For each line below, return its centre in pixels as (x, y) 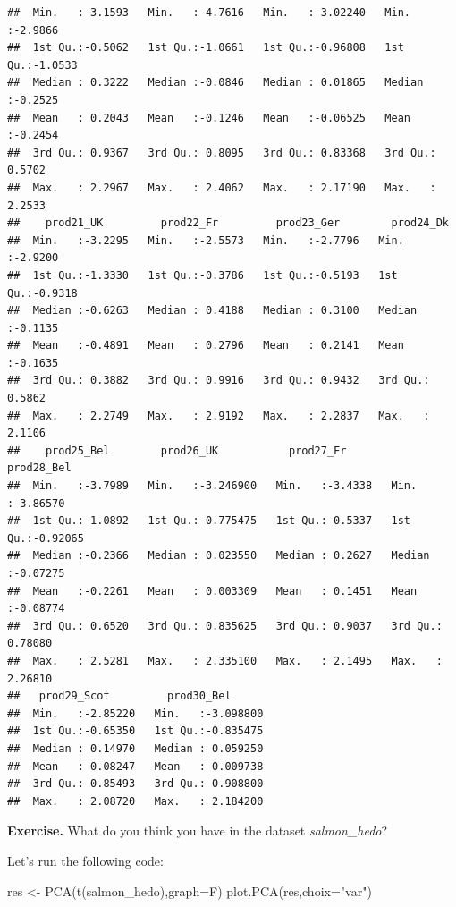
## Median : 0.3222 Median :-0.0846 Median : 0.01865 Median (215, 83)
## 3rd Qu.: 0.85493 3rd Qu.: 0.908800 (135, 784)
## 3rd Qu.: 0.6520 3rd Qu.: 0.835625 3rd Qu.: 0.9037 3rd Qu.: (225, 626)
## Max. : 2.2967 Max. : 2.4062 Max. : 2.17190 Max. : (222, 187)
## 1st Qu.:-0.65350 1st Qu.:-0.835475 (135, 731)
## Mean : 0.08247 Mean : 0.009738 (135, 766)
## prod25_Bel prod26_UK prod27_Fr (177, 450)
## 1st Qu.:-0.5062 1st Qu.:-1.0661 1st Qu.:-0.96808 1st (206, 48)
